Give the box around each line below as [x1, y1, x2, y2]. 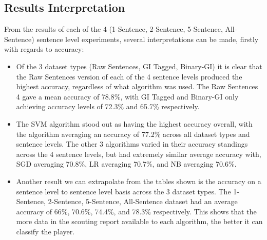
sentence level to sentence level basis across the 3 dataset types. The [16, 186, 231, 196]
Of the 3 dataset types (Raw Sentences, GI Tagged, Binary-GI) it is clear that [16, 61, 262, 71]
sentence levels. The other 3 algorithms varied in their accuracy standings [16, 138, 248, 149]
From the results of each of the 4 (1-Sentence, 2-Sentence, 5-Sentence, [4, 24, 223, 34]
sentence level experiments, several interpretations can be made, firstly [36, 33, 259, 44]
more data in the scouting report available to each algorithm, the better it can [16, 216, 263, 227]
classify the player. [16, 226, 75, 236]
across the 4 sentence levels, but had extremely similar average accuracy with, [16, 148, 261, 159]
